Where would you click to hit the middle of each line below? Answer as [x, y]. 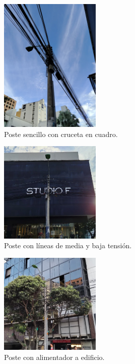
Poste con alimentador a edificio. [54, 357]
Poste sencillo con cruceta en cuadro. [61, 134]
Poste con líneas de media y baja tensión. [68, 245]
